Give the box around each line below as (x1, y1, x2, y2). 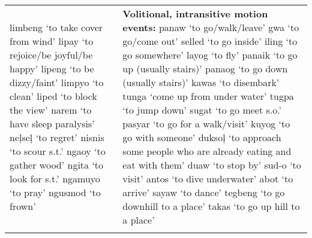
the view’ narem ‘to (10, 103, 92, 117)
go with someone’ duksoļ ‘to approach (122, 130, 281, 144)
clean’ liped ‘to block (10, 89, 97, 103)
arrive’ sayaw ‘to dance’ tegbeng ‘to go (122, 185, 285, 199)
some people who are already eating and (122, 144, 292, 158)
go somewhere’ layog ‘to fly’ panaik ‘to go (122, 48, 298, 62)
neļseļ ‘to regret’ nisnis (10, 130, 104, 144)
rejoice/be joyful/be (10, 48, 93, 62)
